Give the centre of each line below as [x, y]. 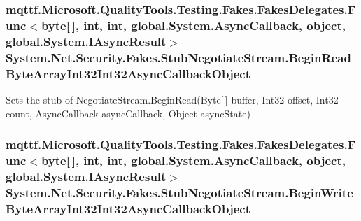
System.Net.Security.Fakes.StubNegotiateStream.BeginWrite [179, 192]
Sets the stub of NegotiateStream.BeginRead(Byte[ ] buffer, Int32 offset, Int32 [172, 99]
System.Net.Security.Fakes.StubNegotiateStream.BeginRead [178, 57]
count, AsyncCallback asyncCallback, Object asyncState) [128, 113]
